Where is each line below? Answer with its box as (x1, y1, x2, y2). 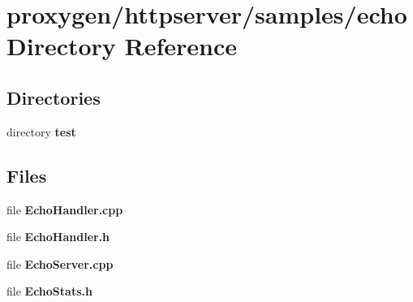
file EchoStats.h (6, 283, 92, 300)
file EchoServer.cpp (6, 255, 114, 272)
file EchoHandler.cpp (6, 201, 123, 218)
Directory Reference (6, 29, 238, 63)
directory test (6, 123, 76, 140)
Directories (6, 84, 101, 110)
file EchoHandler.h (6, 228, 110, 245)
